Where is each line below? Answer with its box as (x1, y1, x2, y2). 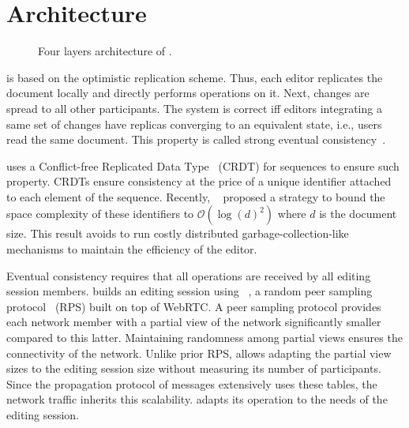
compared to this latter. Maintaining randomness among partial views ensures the (6, 329, 403, 346)
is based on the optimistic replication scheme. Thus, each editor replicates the (6, 69, 383, 85)
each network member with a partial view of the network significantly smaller (6, 313, 381, 330)
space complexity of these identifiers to (6, 205, 194, 222)
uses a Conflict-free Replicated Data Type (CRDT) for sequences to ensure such (6, 157, 400, 174)
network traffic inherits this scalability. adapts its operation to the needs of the (6, 391, 388, 407)
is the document (319, 205, 397, 222)
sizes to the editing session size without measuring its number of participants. (6, 360, 381, 377)
